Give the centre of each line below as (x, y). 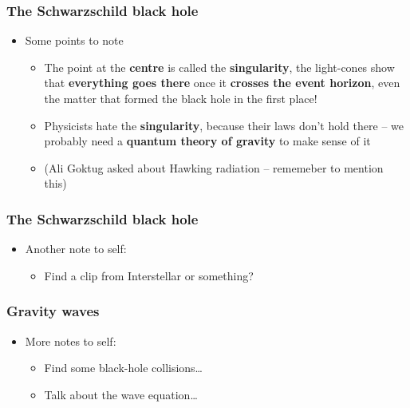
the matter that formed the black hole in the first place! (181, 98)
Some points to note (74, 40)
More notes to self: (71, 341)
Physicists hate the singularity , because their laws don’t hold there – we (224, 125)
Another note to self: (76, 249)
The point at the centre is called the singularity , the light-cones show (219, 67)
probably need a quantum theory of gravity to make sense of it (207, 141)
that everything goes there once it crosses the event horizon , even (222, 83)
